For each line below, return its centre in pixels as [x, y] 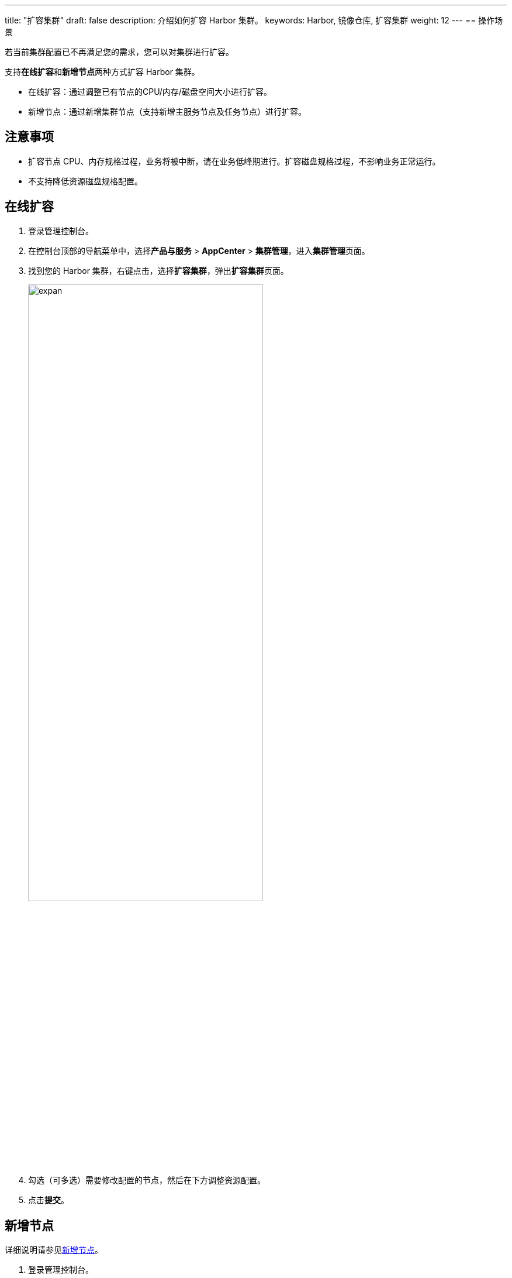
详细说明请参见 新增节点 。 [54, 1249]
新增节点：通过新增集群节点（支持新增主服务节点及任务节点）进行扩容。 [167, 111]
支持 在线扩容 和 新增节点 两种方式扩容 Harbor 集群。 [102, 72]
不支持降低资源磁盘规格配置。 [85, 181]
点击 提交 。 [49, 1200]
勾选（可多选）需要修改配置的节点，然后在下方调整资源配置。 [147, 1180]
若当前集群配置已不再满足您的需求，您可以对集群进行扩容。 [119, 52]
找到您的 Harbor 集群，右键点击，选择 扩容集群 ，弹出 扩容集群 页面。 [158, 270]
